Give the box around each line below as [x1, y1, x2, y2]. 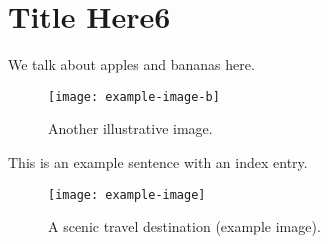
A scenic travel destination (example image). [48, 216, 321, 237]
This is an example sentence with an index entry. [8, 151, 308, 172]
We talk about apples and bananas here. [8, 54, 255, 75]
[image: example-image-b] [48, 89, 220, 104]
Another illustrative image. [48, 118, 213, 139]
